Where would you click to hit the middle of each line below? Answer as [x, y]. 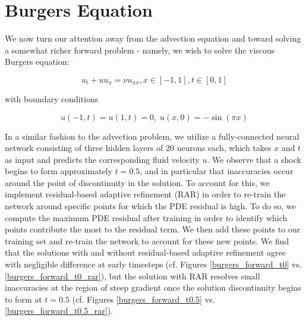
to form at [23, 299]
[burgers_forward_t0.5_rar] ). [59, 311]
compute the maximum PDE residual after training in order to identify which [146, 217]
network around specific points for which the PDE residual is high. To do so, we [150, 206]
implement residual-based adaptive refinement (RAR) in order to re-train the [145, 194]
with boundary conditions [52, 98]
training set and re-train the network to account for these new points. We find [147, 240]
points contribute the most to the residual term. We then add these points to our [153, 229]
